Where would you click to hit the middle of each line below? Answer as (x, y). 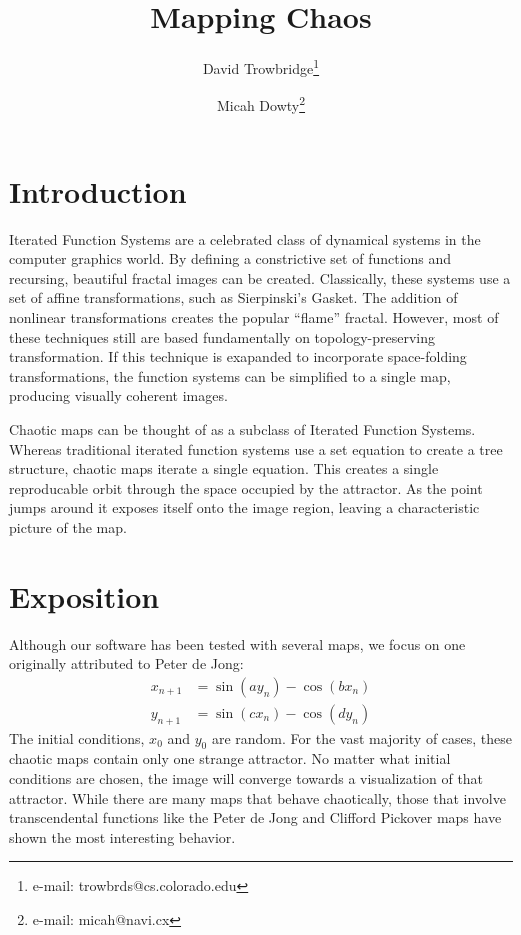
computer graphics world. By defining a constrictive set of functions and (230, 258)
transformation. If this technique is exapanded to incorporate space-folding (238, 356)
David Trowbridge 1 (261, 66)
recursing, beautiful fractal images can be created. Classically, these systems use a (260, 277)
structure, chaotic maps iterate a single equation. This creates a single (224, 468)
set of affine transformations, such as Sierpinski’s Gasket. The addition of (233, 297)
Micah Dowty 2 (261, 104)
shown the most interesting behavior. (122, 836)
